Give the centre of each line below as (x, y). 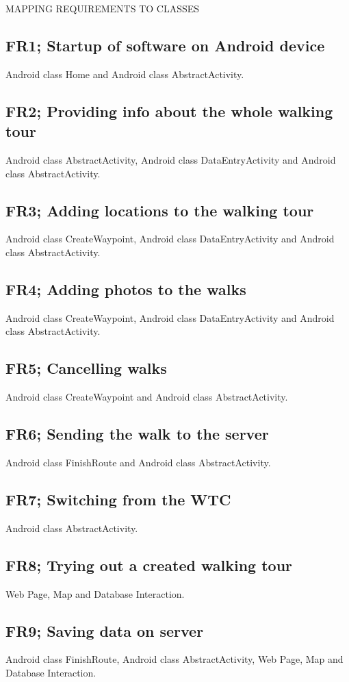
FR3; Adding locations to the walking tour (160, 210)
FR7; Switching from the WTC (118, 499)
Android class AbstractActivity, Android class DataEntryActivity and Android (171, 159)
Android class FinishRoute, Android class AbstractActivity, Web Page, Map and (174, 659)
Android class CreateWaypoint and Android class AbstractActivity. (147, 397)
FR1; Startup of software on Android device (165, 45)
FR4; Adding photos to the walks (126, 289)
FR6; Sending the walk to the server (137, 434)
